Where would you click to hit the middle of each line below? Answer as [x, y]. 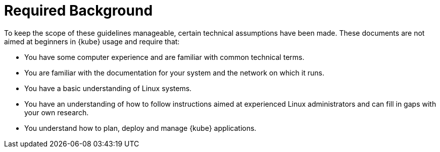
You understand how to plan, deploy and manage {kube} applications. [140, 128]
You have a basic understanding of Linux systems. [108, 88]
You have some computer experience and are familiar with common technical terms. [164, 57]
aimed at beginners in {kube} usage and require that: [92, 41]
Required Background [79, 11]
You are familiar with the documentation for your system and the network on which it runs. [174, 72]
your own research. [57, 112]
